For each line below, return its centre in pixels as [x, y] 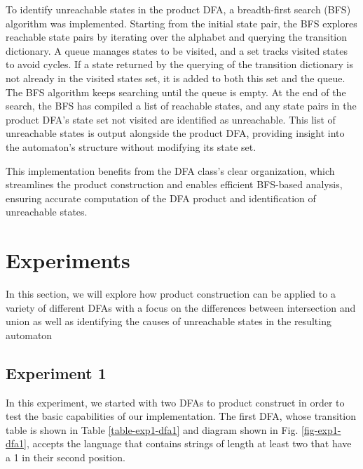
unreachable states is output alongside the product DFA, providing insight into [175, 133]
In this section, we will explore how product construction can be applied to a [171, 294]
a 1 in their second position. [66, 457]
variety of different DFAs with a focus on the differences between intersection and [181, 307]
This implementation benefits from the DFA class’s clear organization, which [170, 170]
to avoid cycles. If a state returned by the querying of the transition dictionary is [179, 64]
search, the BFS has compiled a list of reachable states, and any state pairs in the [181, 106]
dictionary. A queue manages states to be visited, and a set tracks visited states [177, 50]
